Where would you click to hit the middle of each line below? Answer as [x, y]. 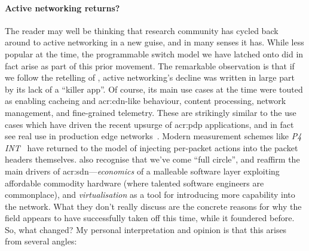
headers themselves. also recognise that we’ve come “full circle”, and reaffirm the [152, 159]
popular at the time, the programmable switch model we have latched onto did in [154, 53]
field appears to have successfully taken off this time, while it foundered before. [150, 218]
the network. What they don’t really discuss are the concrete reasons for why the [153, 206]
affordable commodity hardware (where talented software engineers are [134, 183]
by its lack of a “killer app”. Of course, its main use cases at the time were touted [154, 89]
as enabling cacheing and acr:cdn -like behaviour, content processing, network [146, 101]
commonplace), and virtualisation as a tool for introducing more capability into [150, 195]
